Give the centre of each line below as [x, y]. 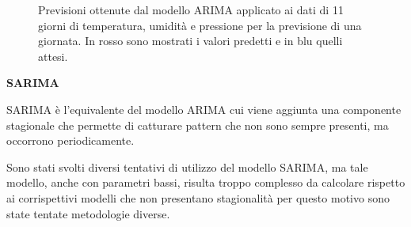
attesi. [53, 56]
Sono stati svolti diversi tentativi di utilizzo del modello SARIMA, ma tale [187, 166]
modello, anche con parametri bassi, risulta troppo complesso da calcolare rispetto [206, 182]
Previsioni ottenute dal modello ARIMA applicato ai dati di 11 [191, 9]
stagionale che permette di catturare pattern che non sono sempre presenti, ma [198, 125]
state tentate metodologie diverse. [88, 213]
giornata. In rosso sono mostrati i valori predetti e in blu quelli [190, 41]
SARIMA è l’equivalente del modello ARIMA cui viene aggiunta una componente [204, 109]
